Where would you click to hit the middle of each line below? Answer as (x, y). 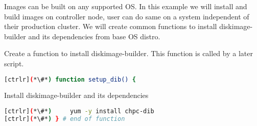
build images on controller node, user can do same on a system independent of (127, 16)
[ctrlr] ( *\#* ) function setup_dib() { (70, 79)
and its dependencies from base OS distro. (94, 36)
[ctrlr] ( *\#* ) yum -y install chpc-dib (79, 111)
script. (14, 63)
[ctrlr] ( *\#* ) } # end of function (65, 119)
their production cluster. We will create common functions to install (111, 26)
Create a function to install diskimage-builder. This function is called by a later (128, 53)
